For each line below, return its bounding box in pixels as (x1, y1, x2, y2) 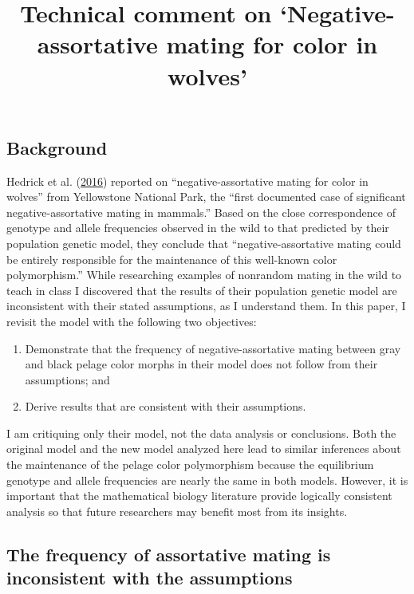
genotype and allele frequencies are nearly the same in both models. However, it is (6, 471, 408, 488)
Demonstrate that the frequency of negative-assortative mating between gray (25, 340, 401, 356)
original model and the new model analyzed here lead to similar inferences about (6, 440, 401, 457)
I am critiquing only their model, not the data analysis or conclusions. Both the (6, 424, 396, 441)
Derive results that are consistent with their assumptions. (25, 398, 306, 415)
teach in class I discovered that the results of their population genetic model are (6, 281, 397, 298)
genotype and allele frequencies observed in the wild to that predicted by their (6, 219, 389, 236)
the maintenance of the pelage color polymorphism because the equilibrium (6, 456, 374, 473)
